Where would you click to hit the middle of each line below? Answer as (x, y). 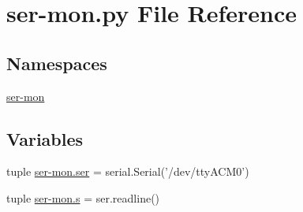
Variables (45, 138)
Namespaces (57, 63)
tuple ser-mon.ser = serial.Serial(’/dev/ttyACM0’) (128, 171)
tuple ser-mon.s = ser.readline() (83, 197)
